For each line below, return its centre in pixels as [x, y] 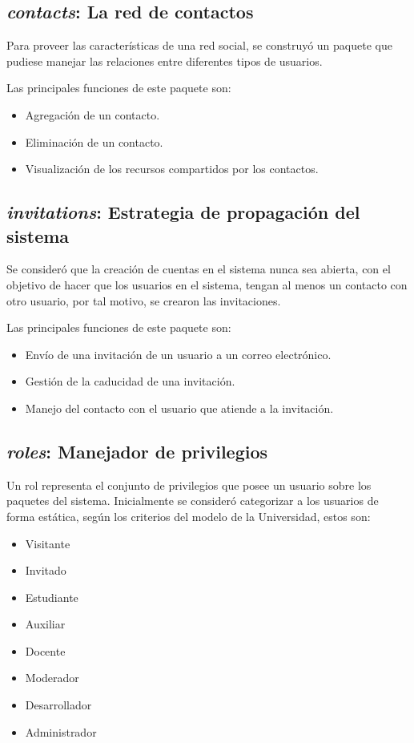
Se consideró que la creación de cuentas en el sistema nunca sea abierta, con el [199, 269]
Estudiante [52, 597]
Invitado [46, 570]
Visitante [48, 543]
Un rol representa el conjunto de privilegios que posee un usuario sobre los [189, 485]
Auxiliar [45, 624]
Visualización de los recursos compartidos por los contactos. [172, 169]
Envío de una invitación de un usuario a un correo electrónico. [178, 354]
